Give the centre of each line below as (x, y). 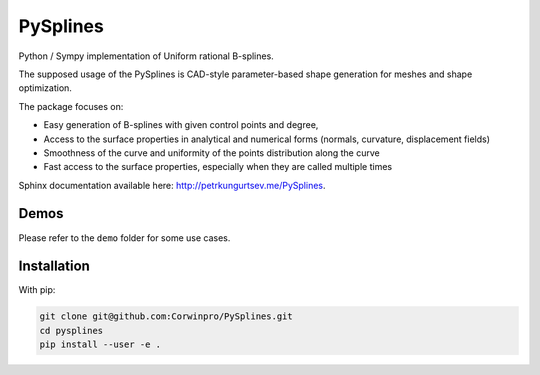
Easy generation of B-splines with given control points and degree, (181, 125)
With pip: (37, 290)
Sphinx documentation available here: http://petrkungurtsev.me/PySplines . (172, 185)
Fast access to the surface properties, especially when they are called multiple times (218, 167)
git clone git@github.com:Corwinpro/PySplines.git (166, 316)
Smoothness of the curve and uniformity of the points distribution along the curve (211, 152)
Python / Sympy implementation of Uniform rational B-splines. (146, 56)
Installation (54, 266)
